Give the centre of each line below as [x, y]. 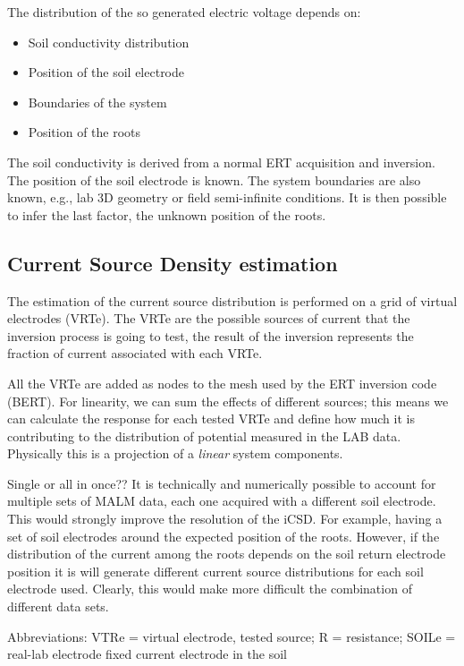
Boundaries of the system [97, 102]
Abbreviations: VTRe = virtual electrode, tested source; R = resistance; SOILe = [232, 636]
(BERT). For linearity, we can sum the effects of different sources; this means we [228, 401]
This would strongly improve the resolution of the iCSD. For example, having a [225, 519]
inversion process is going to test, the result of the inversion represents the [211, 335]
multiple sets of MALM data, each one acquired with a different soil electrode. [222, 501]
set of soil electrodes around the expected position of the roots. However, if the [224, 536]
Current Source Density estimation [173, 263]
